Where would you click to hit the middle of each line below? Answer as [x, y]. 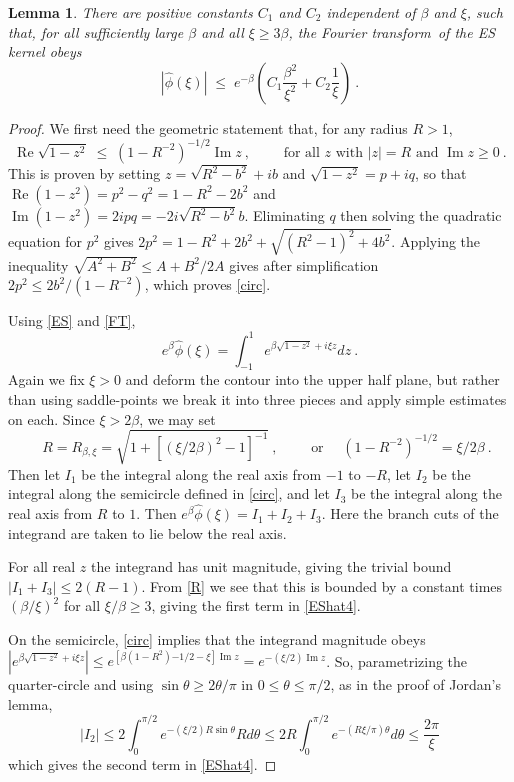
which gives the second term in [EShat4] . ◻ [142, 763]
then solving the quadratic [421, 215]
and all [222, 31]
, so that [441, 173]
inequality [38, 264]
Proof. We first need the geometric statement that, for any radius [208, 127]
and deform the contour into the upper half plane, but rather [312, 379]
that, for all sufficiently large [96, 31]
